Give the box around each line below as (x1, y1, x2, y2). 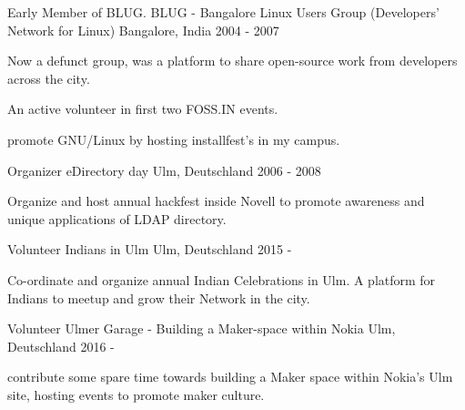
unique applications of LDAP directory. (7, 209, 227, 228)
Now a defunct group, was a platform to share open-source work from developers (7, 51, 458, 70)
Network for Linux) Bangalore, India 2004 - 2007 (7, 20, 279, 39)
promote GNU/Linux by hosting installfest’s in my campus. (7, 129, 340, 149)
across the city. (7, 68, 90, 87)
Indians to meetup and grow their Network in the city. (7, 288, 310, 307)
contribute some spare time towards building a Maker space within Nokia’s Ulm (7, 367, 453, 386)
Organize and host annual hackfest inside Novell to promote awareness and (7, 191, 425, 210)
